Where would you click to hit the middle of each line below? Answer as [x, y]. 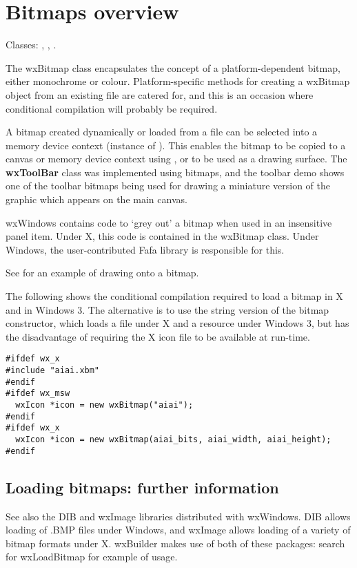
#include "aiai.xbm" [53, 371]
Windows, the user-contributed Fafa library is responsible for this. [145, 249]
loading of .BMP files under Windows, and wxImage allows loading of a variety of [178, 530]
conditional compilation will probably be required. [112, 108]
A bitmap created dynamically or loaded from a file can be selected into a [162, 132]
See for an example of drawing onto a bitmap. [102, 273]
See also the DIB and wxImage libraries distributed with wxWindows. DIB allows [178, 516]
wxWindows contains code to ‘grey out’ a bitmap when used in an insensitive [169, 222]
